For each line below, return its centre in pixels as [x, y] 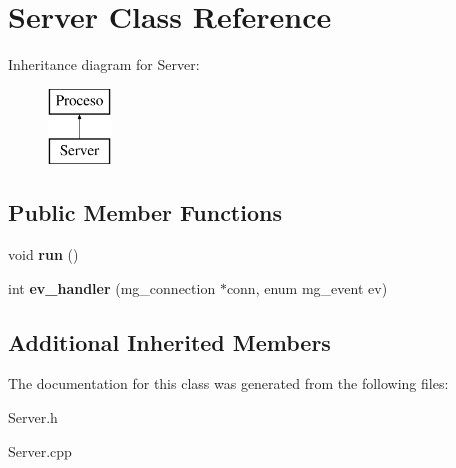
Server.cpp [40, 450]
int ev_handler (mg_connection [112, 287]
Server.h [33, 417]
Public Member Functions [145, 212]
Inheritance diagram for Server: [104, 64]
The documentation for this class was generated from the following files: [228, 383]
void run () [43, 254]
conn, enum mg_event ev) [307, 287]
